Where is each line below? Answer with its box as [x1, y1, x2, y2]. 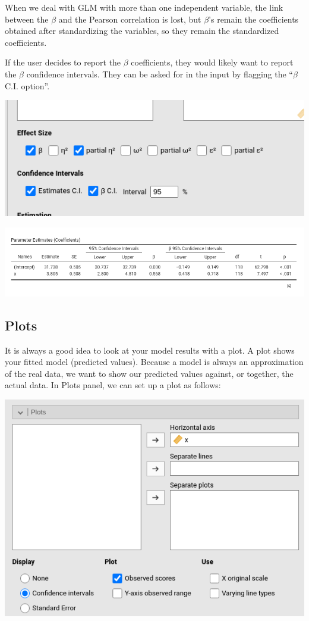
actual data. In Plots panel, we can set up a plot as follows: [5, 379, 221, 391]
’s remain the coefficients [209, 13, 299, 25]
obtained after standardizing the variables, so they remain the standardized [5, 24, 279, 37]
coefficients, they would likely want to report [131, 56, 294, 68]
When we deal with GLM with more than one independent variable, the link [5, 1, 283, 13]
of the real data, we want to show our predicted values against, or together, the [5, 367, 294, 379]
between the [5, 13, 49, 25]
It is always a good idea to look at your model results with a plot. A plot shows [5, 344, 295, 356]
